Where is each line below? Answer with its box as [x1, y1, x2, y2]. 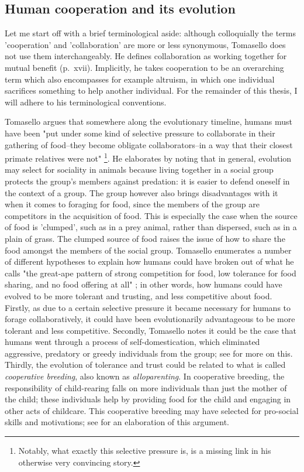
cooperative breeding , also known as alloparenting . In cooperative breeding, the [5, 370, 285, 382]
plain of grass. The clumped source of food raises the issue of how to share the [5, 232, 285, 244]
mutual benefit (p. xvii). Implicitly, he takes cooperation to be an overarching [5, 61, 284, 73]
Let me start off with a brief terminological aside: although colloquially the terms [5, 27, 296, 39]
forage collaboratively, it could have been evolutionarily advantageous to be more [5, 313, 295, 325]
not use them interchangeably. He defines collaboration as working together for [5, 50, 287, 62]
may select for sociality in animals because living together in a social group [5, 163, 274, 176]
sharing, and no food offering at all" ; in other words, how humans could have [5, 278, 282, 290]
